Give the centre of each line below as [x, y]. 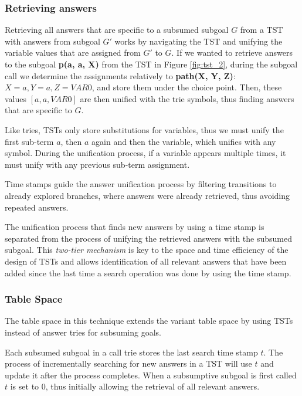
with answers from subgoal [52, 41]
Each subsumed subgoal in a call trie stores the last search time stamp [131, 352]
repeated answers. [37, 207]
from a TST [262, 30]
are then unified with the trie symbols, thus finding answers [187, 98]
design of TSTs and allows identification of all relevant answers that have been [146, 261]
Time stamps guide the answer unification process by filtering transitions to [141, 184]
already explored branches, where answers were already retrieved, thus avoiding [147, 195]
